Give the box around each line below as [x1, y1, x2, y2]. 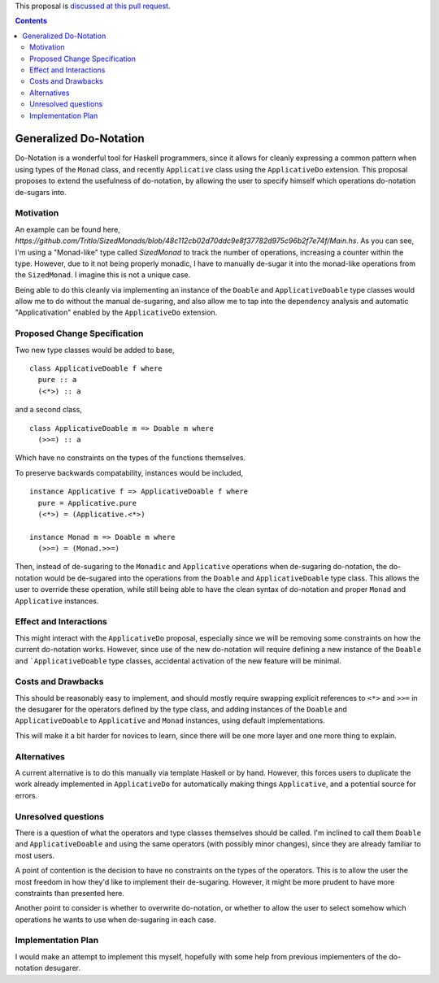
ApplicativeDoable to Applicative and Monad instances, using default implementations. [15, 716, 325, 725]
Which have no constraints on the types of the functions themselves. [15, 453, 246, 463]
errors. [15, 790, 38, 800]
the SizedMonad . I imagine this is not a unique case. [15, 270, 191, 280]
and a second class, [15, 405, 83, 415]
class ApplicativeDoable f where [29, 364, 163, 373]
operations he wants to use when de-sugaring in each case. [15, 915, 217, 924]
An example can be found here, [15, 224, 121, 234]
